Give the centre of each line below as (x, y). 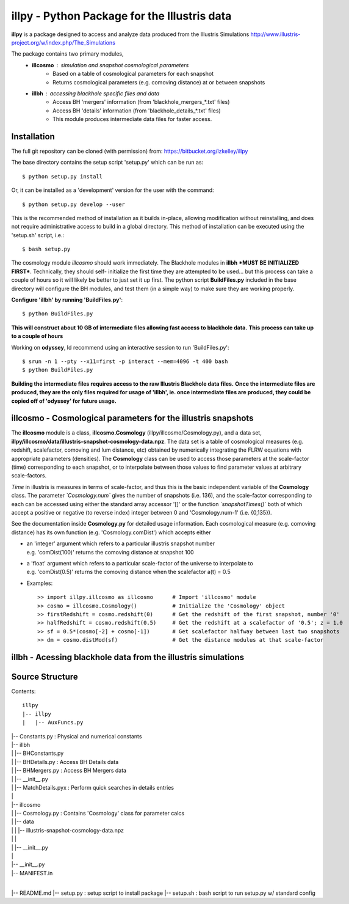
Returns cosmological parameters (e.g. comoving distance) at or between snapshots (159, 82)
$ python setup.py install (63, 176)
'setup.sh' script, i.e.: (38, 235)
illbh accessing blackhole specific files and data (96, 93)
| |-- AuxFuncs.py (53, 722)
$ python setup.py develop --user (74, 204)
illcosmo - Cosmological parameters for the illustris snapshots (132, 418)
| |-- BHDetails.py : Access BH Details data (65, 762)
